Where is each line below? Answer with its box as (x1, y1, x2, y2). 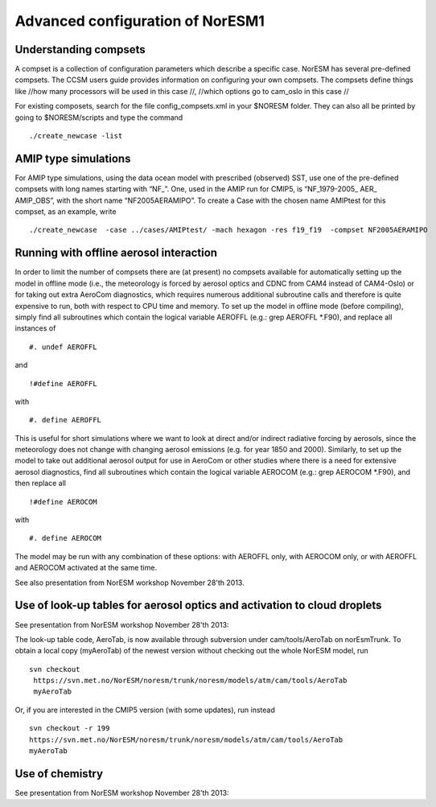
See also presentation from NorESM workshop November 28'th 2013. (14, 578, 245, 587)
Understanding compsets (14, 43, 146, 56)
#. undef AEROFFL (29, 342, 97, 352)
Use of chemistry (14, 767, 104, 780)
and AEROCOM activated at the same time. (14, 563, 157, 573)
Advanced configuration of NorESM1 (14, 12, 265, 30)
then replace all (14, 479, 66, 488)
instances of (14, 323, 56, 333)
